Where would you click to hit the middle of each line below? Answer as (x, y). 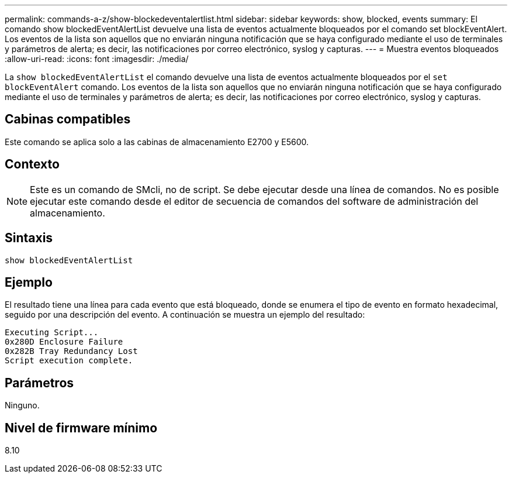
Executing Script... (52, 333)
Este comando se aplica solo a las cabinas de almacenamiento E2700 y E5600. (157, 142)
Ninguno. (22, 405)
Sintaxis (29, 238)
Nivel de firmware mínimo (81, 428)
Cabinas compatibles (68, 119)
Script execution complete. (69, 361)
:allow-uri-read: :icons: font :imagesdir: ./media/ (97, 59)
